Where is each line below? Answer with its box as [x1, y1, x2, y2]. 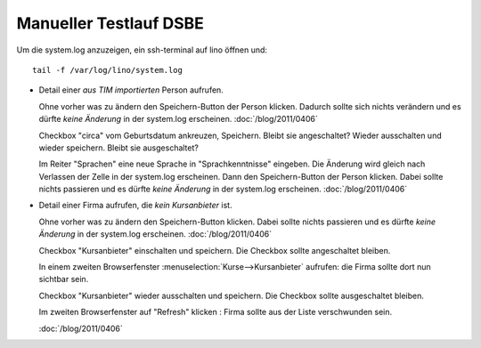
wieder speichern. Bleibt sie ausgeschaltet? [38, 142, 200, 153]
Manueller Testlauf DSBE [16, 13, 205, 33]
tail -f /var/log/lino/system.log [32, 65, 183, 75]
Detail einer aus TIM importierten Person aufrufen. [38, 85, 224, 95]
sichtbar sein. [38, 274, 89, 285]
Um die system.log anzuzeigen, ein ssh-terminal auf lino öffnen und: [16, 45, 267, 55]
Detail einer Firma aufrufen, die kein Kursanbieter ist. [38, 200, 232, 211]
